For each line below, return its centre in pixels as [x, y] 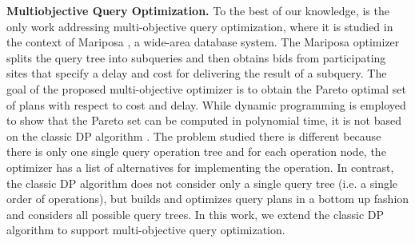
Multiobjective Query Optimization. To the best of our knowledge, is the [198, 10]
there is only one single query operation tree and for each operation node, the [196, 151]
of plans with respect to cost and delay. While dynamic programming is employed [206, 104]
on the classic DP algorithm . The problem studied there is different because [194, 135]
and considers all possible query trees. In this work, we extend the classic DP [196, 214]
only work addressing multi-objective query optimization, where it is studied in [200, 26]
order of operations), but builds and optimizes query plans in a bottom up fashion [208, 199]
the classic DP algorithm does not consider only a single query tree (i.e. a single [202, 183]
